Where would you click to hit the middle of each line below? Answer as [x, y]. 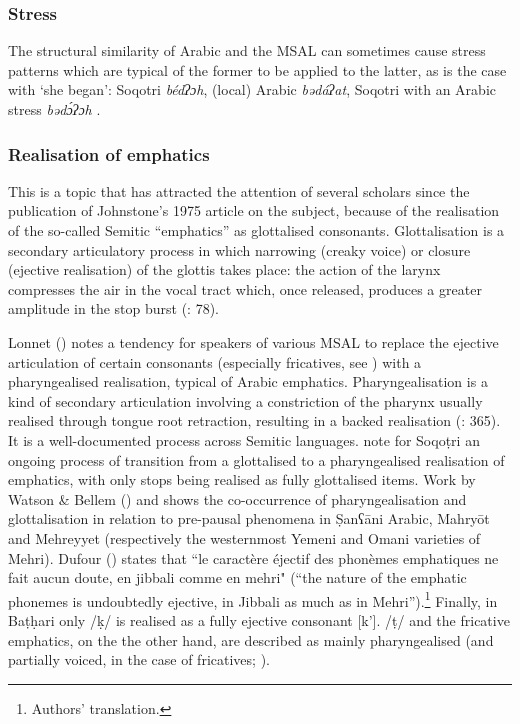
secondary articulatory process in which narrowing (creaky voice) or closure [239, 249]
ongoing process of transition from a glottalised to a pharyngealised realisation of [256, 459]
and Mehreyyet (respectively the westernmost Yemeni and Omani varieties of [244, 537]
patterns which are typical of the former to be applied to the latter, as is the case [257, 69]
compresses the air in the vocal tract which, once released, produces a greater [245, 288]
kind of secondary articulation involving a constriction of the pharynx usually [245, 400]
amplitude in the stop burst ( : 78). [114, 308]
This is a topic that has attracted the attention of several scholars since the [239, 190]
